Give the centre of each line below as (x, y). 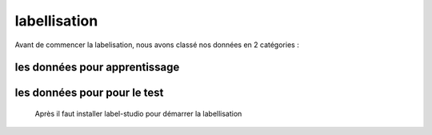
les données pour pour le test (89, 93)
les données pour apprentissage (97, 67)
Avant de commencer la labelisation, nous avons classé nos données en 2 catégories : (157, 45)
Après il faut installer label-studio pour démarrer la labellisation (138, 113)
